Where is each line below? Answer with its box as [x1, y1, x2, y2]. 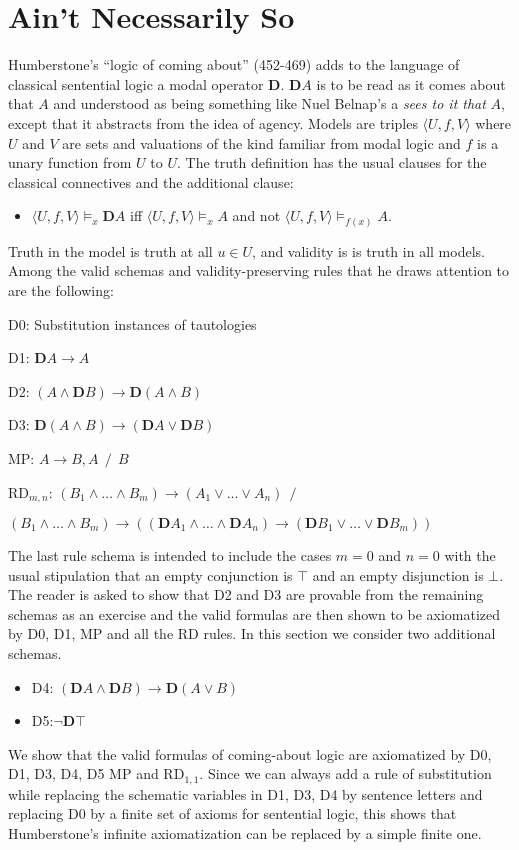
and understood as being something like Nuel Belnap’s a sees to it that [53, 93, 486, 114]
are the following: [8, 279, 114, 300]
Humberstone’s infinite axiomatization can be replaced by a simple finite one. [8, 822, 482, 843]
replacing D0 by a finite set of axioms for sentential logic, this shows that [8, 803, 457, 824]
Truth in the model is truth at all [8, 240, 213, 261]
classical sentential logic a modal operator [8, 73, 264, 94]
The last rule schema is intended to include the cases [8, 545, 332, 565]
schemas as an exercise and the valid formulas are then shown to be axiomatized [8, 603, 501, 624]
